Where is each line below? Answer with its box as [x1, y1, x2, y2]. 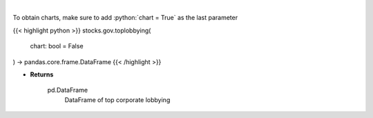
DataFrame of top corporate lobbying [64, 95, 171, 104]
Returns [30, 70, 54, 79]
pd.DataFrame [47, 86, 88, 95]
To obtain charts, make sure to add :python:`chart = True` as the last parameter [12, 14, 238, 22]
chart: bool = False [30, 42, 84, 50]
